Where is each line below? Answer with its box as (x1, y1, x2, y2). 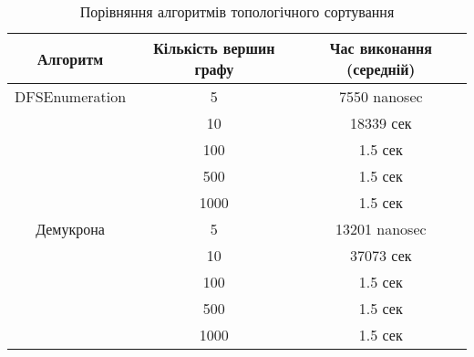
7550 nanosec (338, 86, 423, 107)
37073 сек (350, 245, 412, 266)
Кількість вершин (153, 37, 275, 58)
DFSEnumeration (15, 86, 127, 107)
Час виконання (329, 37, 432, 58)
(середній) (346, 58, 416, 79)
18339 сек (350, 112, 412, 133)
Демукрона (36, 218, 105, 239)
